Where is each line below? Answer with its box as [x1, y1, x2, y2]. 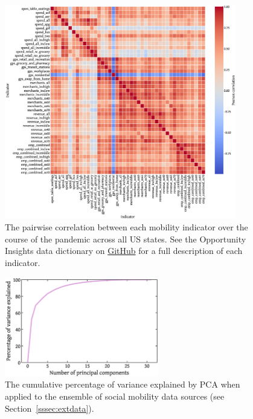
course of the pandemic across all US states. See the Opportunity [5, 232, 246, 245]
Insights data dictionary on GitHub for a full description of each [5, 244, 243, 257]
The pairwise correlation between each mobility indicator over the [5, 221, 248, 233]
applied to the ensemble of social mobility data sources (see [5, 390, 225, 402]
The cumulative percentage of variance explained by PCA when [5, 378, 240, 391]
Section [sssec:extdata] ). [5, 401, 94, 414]
